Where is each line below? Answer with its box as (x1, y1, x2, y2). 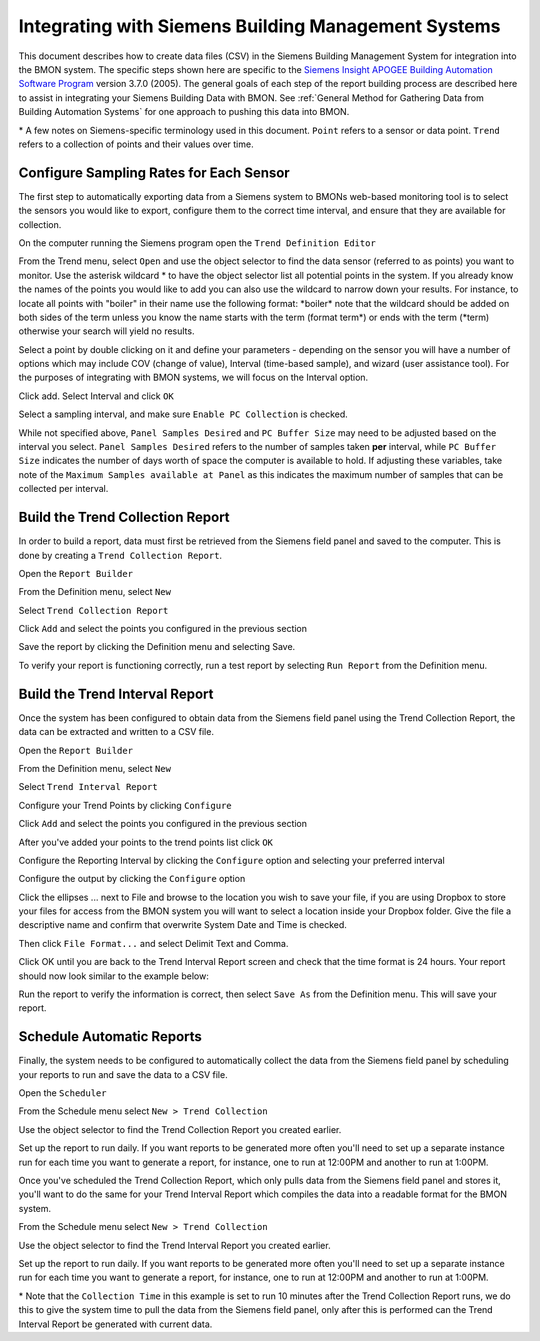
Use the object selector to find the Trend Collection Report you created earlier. (18, 1123, 342, 1135)
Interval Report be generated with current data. (18, 1318, 213, 1330)
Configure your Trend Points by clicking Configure (18, 799, 232, 811)
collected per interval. (18, 483, 109, 495)
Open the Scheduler (18, 1087, 107, 1099)
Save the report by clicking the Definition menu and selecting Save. (18, 641, 296, 653)
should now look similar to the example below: (18, 970, 209, 982)
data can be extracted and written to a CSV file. (18, 726, 215, 738)
